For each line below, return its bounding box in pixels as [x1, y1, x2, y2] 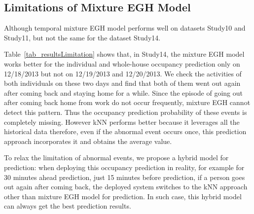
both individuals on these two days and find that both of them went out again [4, 78, 241, 88]
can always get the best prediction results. [4, 201, 131, 211]
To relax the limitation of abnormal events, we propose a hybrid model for [4, 152, 229, 163]
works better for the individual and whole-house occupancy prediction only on [4, 58, 240, 69]
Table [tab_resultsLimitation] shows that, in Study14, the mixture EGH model [4, 49, 245, 59]
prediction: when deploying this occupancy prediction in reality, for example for [4, 162, 245, 172]
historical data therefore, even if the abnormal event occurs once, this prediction [4, 126, 247, 137]
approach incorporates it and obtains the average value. [4, 136, 172, 146]
